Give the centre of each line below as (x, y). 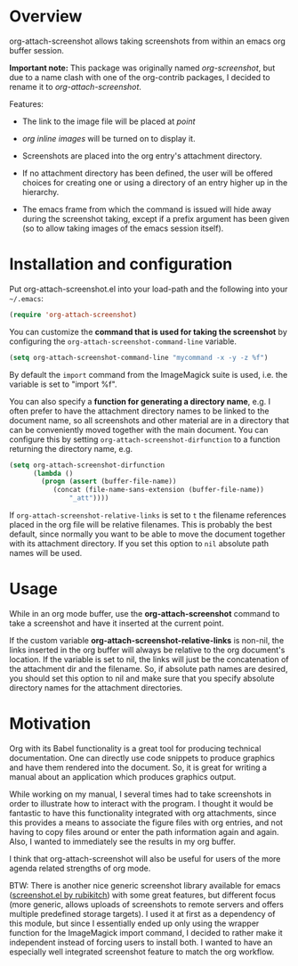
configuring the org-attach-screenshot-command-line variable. (123, 341)
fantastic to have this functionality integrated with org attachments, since (143, 813)
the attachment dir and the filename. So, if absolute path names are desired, (149, 668)
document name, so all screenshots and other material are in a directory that (149, 420)
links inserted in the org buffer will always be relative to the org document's (147, 650)
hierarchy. (40, 192)
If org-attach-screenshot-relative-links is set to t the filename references (148, 515)
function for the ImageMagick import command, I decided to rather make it (146, 932)
